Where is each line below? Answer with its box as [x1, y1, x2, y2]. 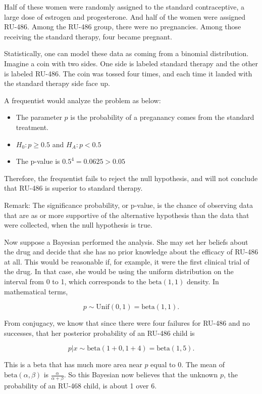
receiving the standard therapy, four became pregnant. [4, 31, 172, 41]
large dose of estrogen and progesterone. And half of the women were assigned [4, 11, 246, 22]
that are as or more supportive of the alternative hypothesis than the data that [4, 209, 249, 220]
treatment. [16, 121, 49, 132]
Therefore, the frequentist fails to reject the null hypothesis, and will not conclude [4, 172, 258, 183]
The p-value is [16, 156, 60, 166]
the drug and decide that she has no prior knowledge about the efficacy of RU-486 [4, 246, 258, 257]
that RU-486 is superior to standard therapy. [4, 183, 143, 193]
